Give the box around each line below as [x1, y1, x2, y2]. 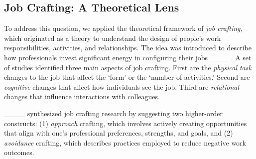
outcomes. [4, 147, 34, 158]
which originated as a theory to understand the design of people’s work [4, 32, 221, 43]
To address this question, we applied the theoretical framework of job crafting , [4, 23, 243, 33]
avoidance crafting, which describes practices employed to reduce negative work [4, 137, 246, 148]
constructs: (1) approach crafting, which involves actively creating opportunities [4, 118, 247, 128]
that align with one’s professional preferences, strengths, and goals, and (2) [4, 128, 233, 138]
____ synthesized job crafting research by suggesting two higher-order [4, 108, 223, 118]
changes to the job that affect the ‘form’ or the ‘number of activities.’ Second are [4, 72, 250, 82]
